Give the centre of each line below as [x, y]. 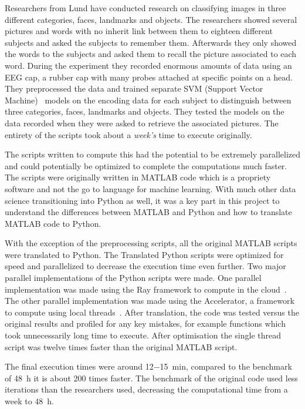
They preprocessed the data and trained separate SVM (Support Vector [134, 88]
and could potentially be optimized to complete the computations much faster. [146, 165]
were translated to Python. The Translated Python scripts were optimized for [144, 254]
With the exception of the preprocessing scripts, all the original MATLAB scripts [151, 243]
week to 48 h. [29, 401]
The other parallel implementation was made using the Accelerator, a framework [150, 301]
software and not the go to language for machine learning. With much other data [150, 188]
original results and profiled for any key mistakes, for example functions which [145, 323]
